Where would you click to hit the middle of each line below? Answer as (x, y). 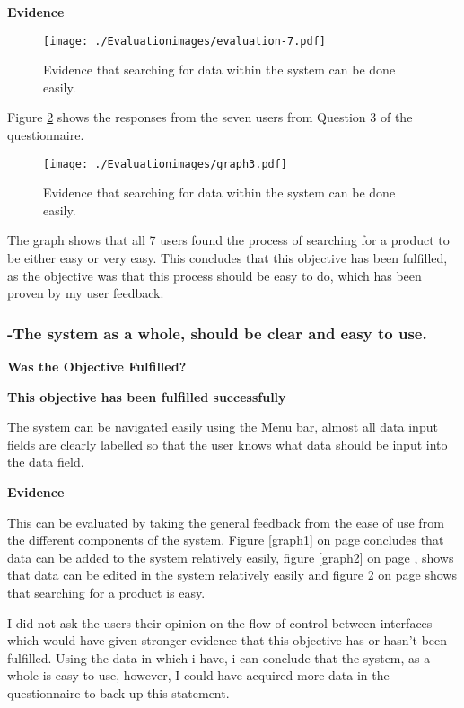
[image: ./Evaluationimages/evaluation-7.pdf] (184, 41)
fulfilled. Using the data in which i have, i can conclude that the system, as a (219, 657)
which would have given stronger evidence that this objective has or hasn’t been (228, 640)
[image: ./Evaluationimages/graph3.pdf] (166, 164)
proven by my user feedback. (86, 293)
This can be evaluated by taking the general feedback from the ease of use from (226, 522)
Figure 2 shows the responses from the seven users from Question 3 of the (210, 117)
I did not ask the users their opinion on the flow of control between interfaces (220, 622)
